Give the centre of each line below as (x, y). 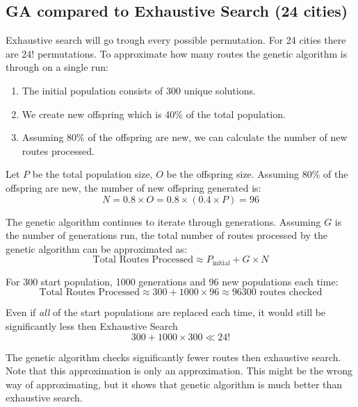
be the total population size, (92, 174)
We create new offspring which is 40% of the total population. (154, 114)
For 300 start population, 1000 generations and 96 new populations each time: (172, 281)
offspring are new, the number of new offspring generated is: (133, 187)
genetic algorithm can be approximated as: (97, 248)
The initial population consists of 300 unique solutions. (139, 90)
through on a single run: (57, 67)
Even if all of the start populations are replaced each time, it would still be (166, 312)
